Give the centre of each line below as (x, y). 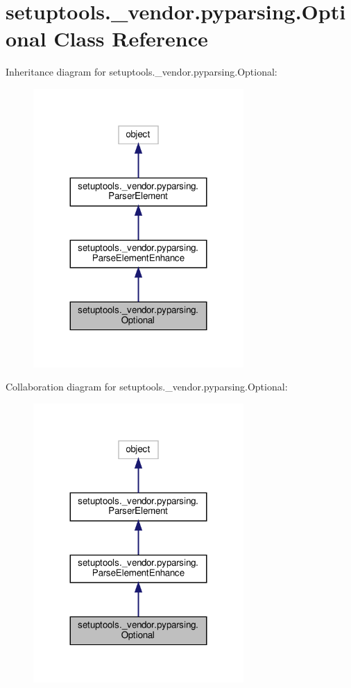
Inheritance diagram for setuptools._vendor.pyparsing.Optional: (142, 72)
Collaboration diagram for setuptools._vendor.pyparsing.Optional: (147, 387)
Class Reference (131, 38)
